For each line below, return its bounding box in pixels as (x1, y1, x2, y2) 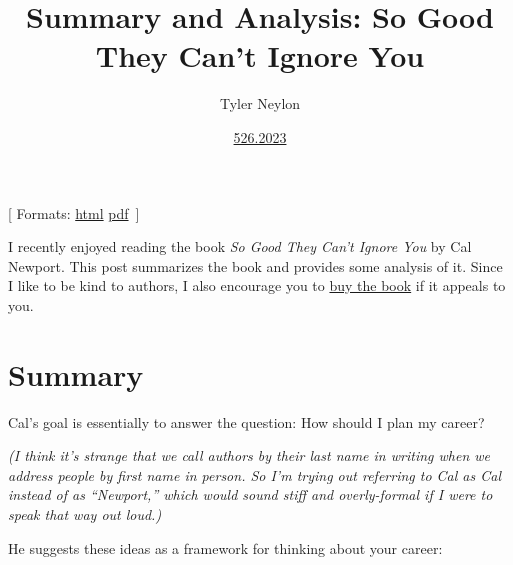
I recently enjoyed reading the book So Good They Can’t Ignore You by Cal (8, 236, 472, 257)
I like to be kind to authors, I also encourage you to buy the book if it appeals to (8, 275, 506, 296)
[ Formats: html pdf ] (8, 202, 140, 223)
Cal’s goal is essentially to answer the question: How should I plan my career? (8, 411, 485, 432)
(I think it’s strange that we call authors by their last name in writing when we (8, 445, 491, 466)
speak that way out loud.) (8, 503, 162, 524)
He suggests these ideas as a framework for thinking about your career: (8, 537, 443, 558)
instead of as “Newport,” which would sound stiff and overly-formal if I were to (8, 484, 493, 505)
